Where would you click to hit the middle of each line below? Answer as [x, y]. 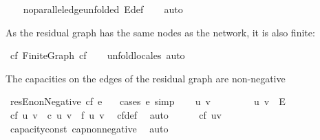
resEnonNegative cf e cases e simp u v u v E [148, 101]
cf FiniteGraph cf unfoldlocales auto [97, 55]
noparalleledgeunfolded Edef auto [103, 9]
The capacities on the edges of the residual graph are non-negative [146, 78]
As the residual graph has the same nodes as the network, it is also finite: [160, 32]
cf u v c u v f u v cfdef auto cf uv [116, 114]
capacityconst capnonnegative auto [89, 128]
